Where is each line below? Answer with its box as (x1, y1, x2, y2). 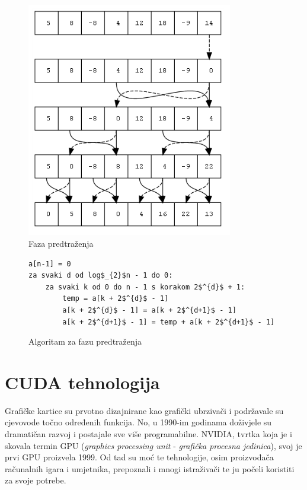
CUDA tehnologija (5, 370, 160, 394)
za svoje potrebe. (5, 474, 66, 486)
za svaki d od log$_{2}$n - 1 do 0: (28, 271, 173, 280)
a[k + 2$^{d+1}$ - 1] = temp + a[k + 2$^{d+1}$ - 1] (62, 317, 275, 326)
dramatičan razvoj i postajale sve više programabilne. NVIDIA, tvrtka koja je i (5, 428, 292, 440)
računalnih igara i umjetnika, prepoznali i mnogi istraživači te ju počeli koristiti (5, 462, 295, 475)
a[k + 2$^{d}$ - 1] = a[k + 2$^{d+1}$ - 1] (62, 306, 236, 314)
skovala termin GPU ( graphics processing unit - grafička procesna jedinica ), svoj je (5, 439, 302, 451)
